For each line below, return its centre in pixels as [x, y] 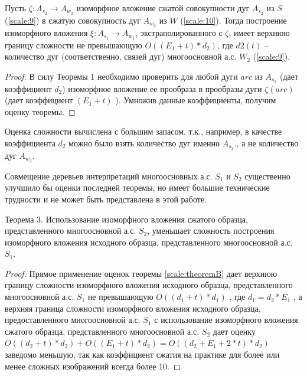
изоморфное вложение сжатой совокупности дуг [163, 8]
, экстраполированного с [179, 32]
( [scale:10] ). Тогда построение [233, 20]
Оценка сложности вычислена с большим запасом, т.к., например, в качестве [143, 131]
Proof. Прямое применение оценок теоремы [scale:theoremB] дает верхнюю [141, 273]
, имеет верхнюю [259, 32]
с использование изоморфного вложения [226, 320]
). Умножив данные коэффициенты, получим [196, 100]
